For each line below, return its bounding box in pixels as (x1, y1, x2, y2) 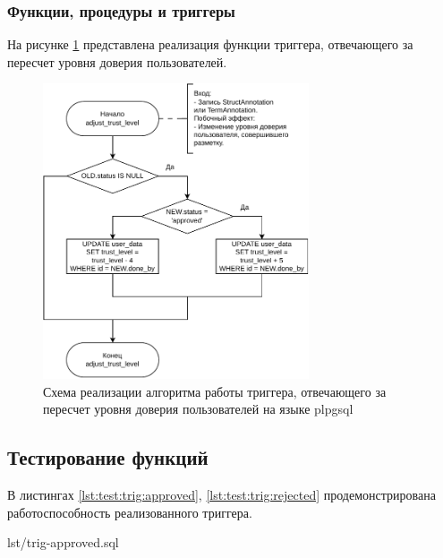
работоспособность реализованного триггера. (7, 502, 252, 521)
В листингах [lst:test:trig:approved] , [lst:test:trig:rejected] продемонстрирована (7, 485, 436, 504)
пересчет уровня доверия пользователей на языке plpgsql (43, 399, 354, 418)
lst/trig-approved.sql (7, 533, 119, 552)
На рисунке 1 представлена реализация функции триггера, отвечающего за (7, 35, 413, 54)
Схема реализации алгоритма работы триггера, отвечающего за (43, 382, 387, 400)
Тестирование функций (7, 443, 209, 471)
